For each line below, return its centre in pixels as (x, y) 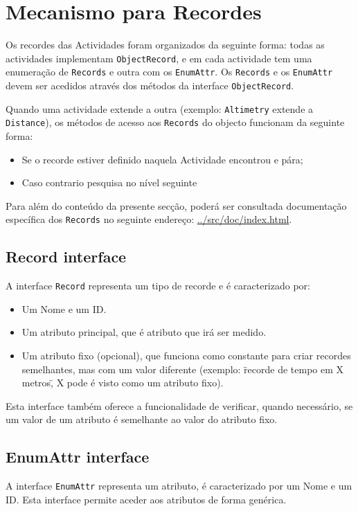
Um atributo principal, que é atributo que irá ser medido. (144, 332)
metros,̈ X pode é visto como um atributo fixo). (123, 383)
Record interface (66, 257)
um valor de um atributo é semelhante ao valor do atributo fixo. (142, 419)
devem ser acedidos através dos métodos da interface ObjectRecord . (150, 86)
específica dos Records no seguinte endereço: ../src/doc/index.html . (149, 219)
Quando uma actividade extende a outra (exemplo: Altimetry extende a (160, 108)
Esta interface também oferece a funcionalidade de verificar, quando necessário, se (179, 405)
